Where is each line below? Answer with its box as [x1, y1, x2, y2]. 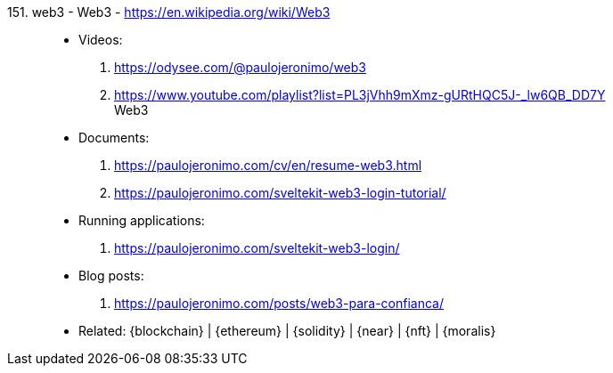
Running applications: [78, 213, 205, 228]
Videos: [78, 32, 123, 47]
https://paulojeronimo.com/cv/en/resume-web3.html [114, 158, 422, 173]
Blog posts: [78, 268, 144, 283]
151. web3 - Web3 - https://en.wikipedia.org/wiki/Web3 [7, 4, 331, 20]
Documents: [78, 130, 150, 145]
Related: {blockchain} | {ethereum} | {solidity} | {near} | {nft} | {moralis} [78, 323, 496, 338]
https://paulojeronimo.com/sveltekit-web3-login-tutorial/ [114, 185, 446, 200]
